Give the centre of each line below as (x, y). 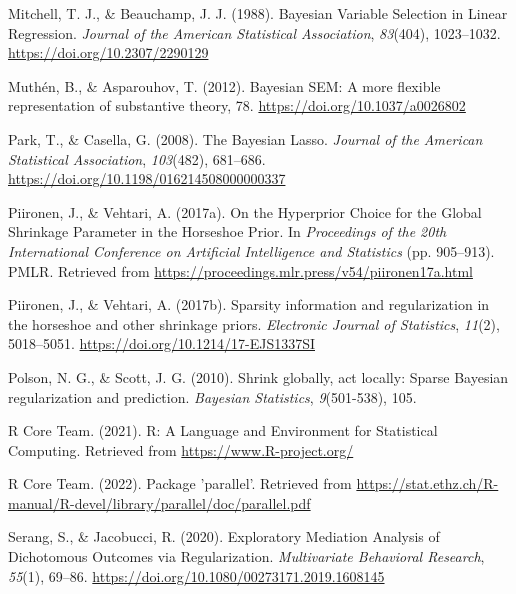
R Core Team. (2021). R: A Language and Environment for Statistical (223, 430)
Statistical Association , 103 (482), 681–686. (137, 158)
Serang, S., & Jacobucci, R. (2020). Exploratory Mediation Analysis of (224, 536)
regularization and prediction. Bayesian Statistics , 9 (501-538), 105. (212, 396)
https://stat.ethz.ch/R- (427, 483)
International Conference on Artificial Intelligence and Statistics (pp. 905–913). (251, 250)
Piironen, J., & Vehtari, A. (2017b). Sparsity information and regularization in (249, 304)
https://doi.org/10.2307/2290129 (108, 52)
